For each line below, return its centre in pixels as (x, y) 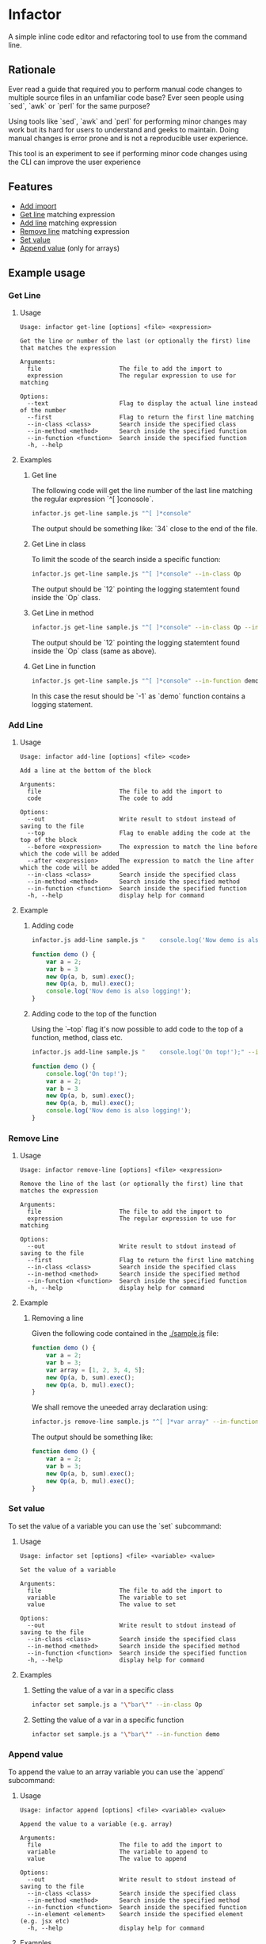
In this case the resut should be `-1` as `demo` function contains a (138, 696)
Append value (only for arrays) (70, 248)
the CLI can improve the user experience (74, 162)
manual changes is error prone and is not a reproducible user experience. (128, 138)
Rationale (32, 70)
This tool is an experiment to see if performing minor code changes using (128, 153)
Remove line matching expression (75, 231)
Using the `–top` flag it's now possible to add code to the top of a (137, 1029)
